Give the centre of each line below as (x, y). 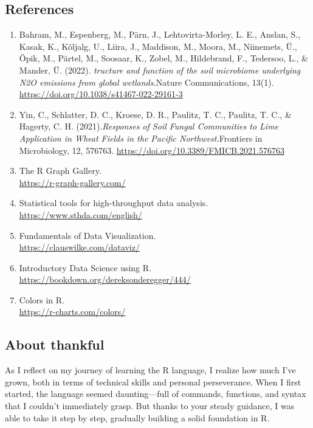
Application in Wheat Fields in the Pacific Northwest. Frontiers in (141, 138)
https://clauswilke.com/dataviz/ (79, 247)
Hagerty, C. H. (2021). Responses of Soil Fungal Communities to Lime (149, 126)
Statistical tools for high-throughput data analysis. (114, 203)
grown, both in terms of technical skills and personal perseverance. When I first (153, 381)
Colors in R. (42, 299)
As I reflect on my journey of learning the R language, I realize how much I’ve (150, 370)
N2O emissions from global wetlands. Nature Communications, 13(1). (146, 82)
